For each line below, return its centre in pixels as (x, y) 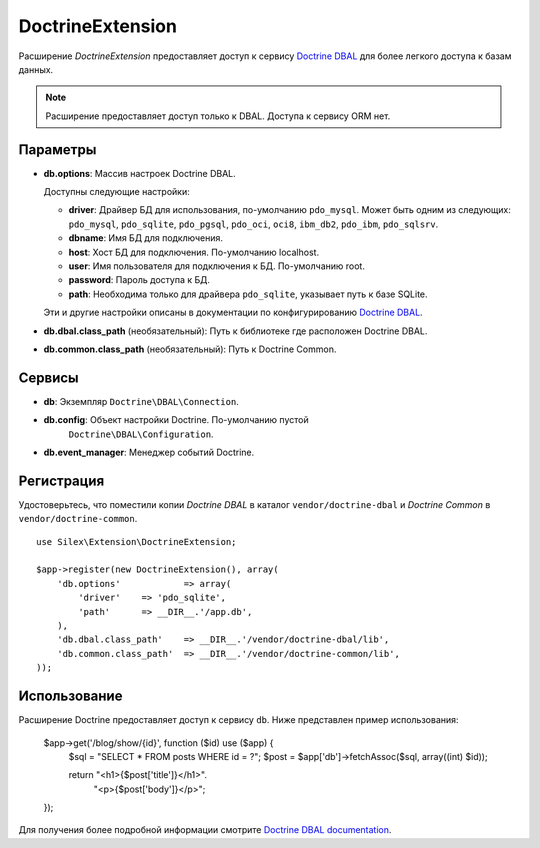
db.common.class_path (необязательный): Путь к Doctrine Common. (190, 349)
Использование (70, 696)
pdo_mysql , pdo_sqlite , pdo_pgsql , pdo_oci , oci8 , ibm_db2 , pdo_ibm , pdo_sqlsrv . (253, 224)
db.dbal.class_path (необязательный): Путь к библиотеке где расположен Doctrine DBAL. (235, 331)
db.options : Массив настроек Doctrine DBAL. (140, 173)
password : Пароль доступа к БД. (139, 280)
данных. (36, 69)
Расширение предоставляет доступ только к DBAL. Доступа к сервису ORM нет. (218, 116)
